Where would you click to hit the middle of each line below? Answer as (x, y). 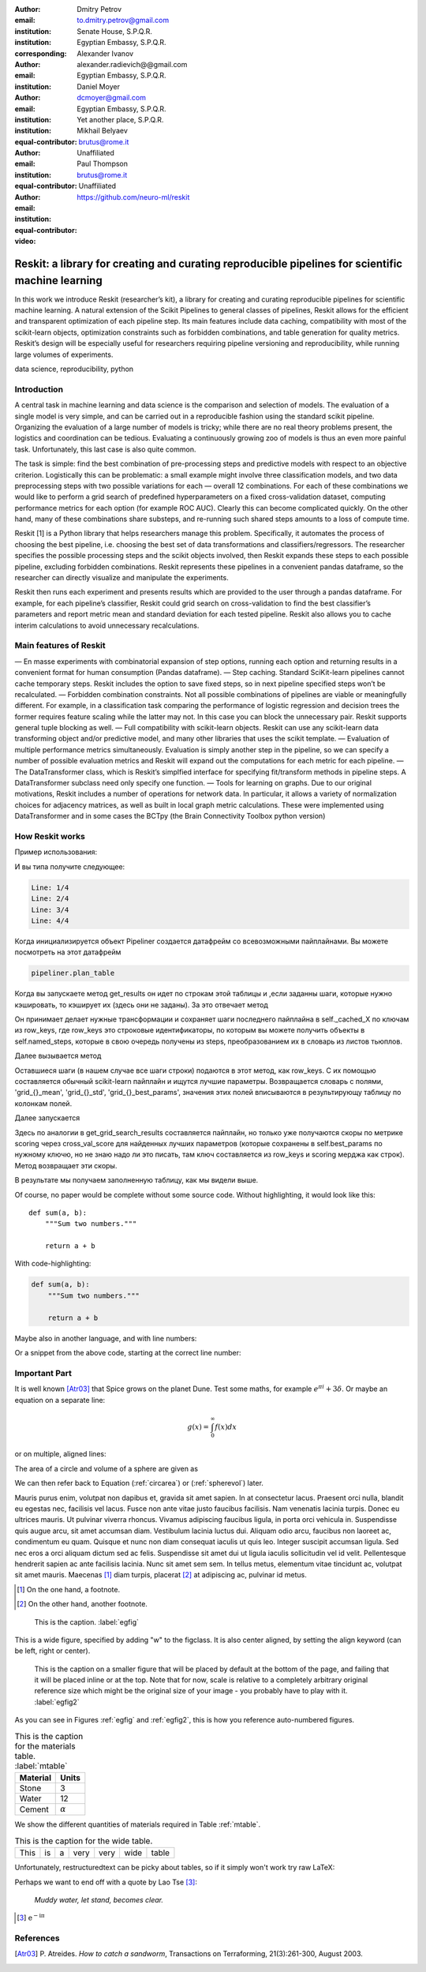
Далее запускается (47, 1118)
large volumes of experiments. (64, 354)
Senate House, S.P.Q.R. (115, 31)
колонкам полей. (43, 1103)
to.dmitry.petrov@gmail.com (123, 21)
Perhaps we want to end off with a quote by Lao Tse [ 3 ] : (106, 1882)
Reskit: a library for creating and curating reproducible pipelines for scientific (208, 264)
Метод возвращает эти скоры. (66, 1165)
